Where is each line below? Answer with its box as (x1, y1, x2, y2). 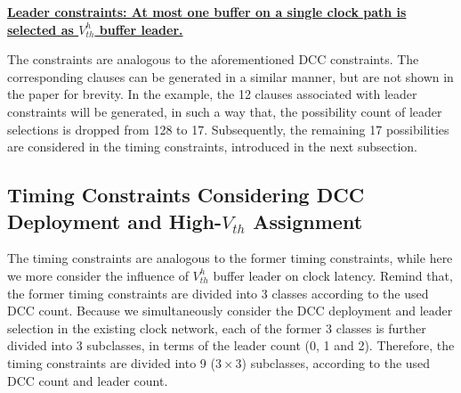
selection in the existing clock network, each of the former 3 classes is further (7, 318, 426, 337)
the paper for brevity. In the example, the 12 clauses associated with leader (7, 85, 417, 103)
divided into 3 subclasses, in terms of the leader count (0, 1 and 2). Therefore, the (7, 336, 455, 355)
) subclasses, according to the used (241, 353, 431, 372)
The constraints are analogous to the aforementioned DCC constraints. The (7, 50, 419, 69)
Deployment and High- (7, 207, 222, 234)
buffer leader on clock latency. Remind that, (213, 266, 453, 284)
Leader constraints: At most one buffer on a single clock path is (7, 3, 407, 20)
